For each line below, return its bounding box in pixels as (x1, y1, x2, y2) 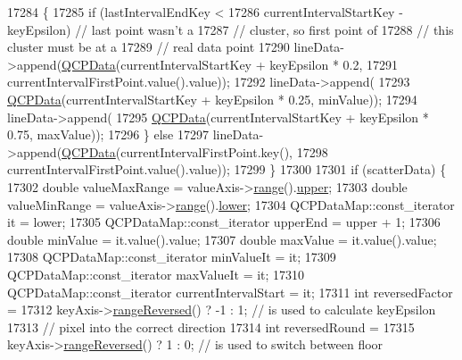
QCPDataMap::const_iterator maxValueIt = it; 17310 (7, 264, 305, 283)
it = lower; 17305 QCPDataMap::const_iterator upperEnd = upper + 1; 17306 (7, 213, 441, 231)
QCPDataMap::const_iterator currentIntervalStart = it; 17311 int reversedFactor (7, 282, 453, 301)
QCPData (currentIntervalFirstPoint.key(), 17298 (62, 142, 328, 161)
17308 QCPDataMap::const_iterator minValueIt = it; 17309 (7, 247, 336, 266)
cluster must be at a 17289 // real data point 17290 (7, 38, 290, 56)
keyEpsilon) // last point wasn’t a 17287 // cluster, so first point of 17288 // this (7, 20, 454, 38)
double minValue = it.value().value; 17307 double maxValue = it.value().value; (7, 230, 437, 248)
